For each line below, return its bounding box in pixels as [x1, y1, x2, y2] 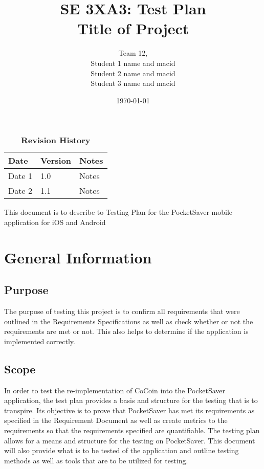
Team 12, [118, 48, 148, 58]
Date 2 [8, 185, 32, 197]
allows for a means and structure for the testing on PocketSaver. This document [4, 435, 255, 445]
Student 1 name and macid [91, 57, 175, 68]
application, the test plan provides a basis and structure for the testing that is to [4, 395, 258, 406]
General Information [4, 247, 152, 267]
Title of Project [77, 18, 189, 39]
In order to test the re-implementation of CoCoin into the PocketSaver [4, 385, 226, 395]
